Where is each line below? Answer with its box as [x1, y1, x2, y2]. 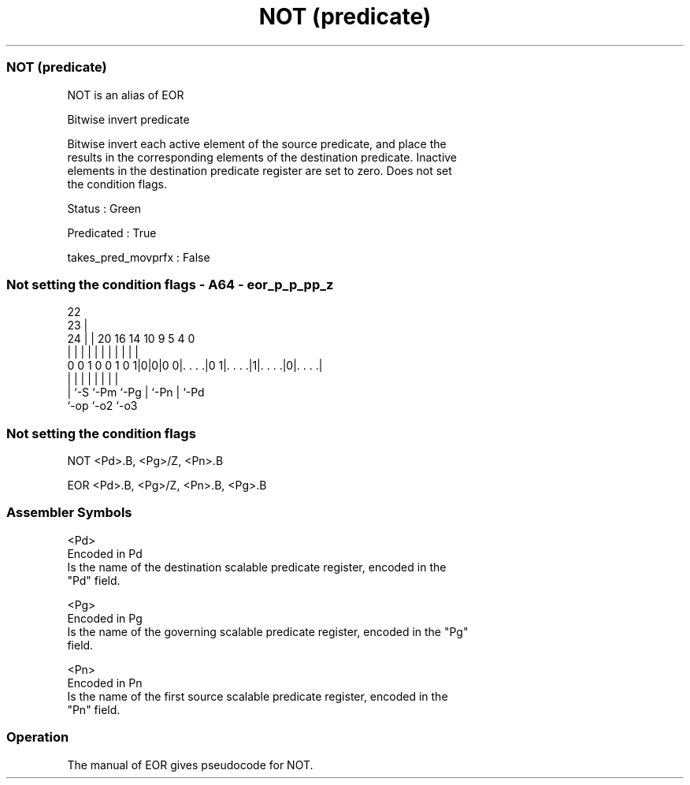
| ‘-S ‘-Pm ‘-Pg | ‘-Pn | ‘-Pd [67, 385, 205, 400]
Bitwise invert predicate [67, 112, 190, 126]
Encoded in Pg [67, 611, 143, 625]
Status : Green [67, 201, 142, 215]
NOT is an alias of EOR [67, 87, 184, 102]
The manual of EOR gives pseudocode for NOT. [67, 757, 313, 772]
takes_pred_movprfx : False [67, 250, 210, 264]
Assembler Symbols [6, 504, 132, 521]
